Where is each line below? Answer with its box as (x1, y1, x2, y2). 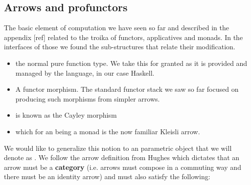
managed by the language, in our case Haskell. (15, 67, 155, 78)
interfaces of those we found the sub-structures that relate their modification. (4, 41, 235, 52)
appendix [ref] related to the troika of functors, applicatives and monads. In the (4, 32, 243, 42)
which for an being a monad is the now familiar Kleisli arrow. (15, 126, 200, 136)
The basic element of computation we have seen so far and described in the (4, 22, 229, 33)
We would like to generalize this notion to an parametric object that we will (4, 143, 232, 153)
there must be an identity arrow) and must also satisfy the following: (4, 171, 210, 182)
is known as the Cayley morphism (15, 110, 117, 120)
